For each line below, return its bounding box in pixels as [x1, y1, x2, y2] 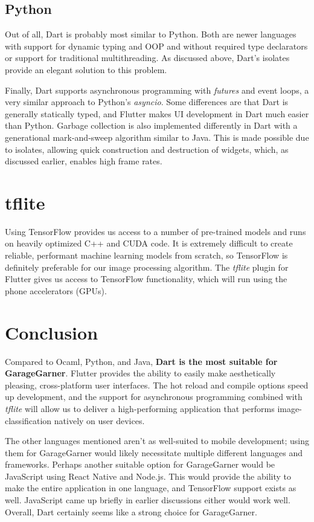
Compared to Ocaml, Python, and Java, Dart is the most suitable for [5, 355, 278, 367]
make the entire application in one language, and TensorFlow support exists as [5, 482, 296, 494]
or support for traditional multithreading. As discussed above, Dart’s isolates [5, 51, 290, 64]
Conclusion [5, 320, 98, 344]
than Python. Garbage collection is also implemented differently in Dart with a [5, 119, 298, 132]
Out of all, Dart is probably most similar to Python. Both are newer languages [5, 28, 296, 40]
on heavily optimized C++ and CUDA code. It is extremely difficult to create [5, 237, 293, 250]
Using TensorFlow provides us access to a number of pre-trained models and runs [5, 225, 306, 237]
